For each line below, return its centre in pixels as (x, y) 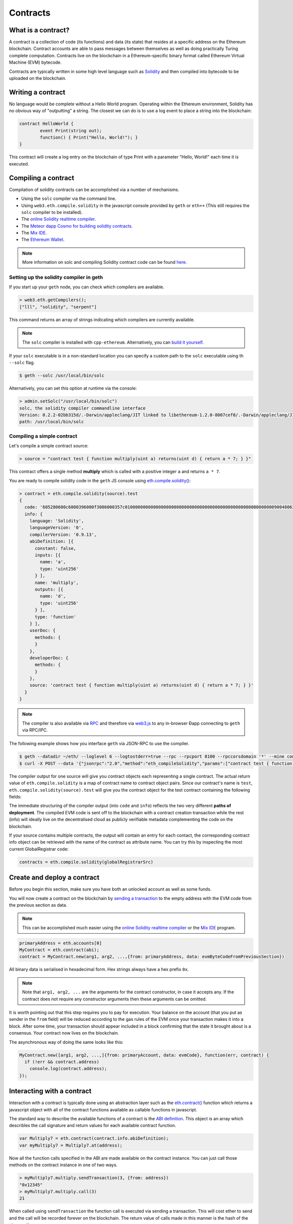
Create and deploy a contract (54, 878)
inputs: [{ (48, 555)
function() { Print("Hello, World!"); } (89, 138)
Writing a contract (37, 92)
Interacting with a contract (50, 1091)
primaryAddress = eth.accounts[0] (61, 943)
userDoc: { (42, 631)
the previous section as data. (38, 905)
